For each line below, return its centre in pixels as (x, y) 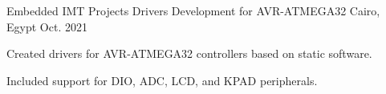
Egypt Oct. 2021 (47, 26)
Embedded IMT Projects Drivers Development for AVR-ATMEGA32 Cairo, (193, 10)
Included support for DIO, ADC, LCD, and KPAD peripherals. (162, 80)
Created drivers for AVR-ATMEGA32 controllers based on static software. (189, 53)
